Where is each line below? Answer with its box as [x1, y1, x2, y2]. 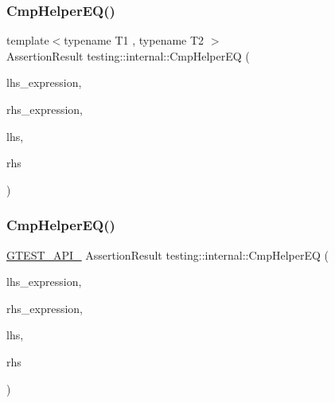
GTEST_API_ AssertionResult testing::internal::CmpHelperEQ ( [6, 246, 329, 263]
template [6, 32, 49, 49]
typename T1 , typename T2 [64, 32, 205, 49]
